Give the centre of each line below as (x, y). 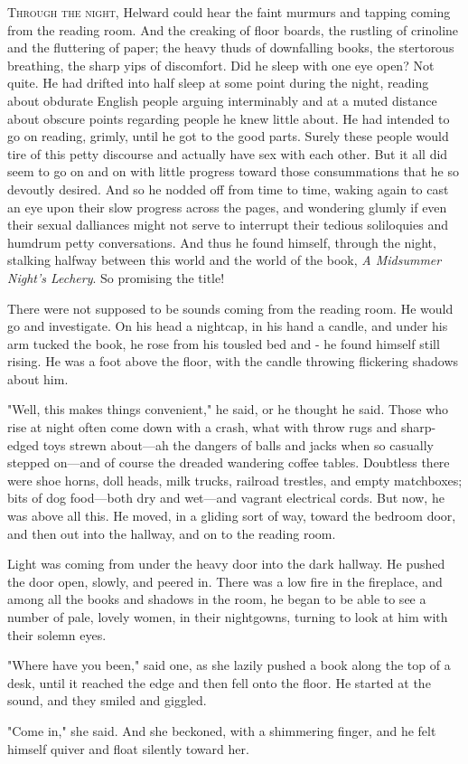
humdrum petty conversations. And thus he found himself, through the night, (222, 242)
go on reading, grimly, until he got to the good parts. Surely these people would (228, 136)
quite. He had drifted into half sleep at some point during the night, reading (218, 83)
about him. (38, 378)
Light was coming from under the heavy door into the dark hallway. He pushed (226, 564)
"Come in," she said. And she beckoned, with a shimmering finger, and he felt (222, 730)
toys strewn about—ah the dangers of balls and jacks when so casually (238, 444)
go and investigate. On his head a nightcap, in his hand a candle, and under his (228, 326)
